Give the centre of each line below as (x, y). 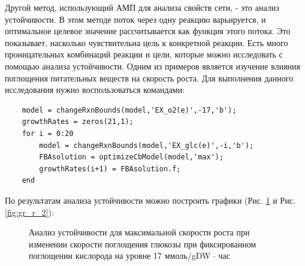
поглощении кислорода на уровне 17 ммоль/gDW (120, 256)
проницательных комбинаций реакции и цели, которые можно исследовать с (144, 54)
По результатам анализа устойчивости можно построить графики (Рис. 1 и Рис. (150, 200)
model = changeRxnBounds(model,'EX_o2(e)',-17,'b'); (129, 110)
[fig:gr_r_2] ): (29, 212)
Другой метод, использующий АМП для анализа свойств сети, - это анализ (142, 7)
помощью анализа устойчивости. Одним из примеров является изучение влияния (153, 66)
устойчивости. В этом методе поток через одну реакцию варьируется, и (135, 19)
